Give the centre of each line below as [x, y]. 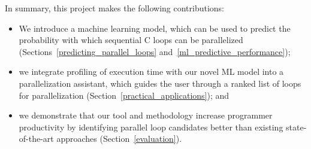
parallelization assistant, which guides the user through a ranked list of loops [160, 83]
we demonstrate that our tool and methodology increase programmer [146, 115]
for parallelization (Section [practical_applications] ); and [124, 95]
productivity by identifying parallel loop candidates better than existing [151, 127]
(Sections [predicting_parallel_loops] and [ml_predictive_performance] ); [155, 51]
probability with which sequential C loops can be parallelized [131, 40]
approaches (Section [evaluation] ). [119, 139]
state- [296, 127]
